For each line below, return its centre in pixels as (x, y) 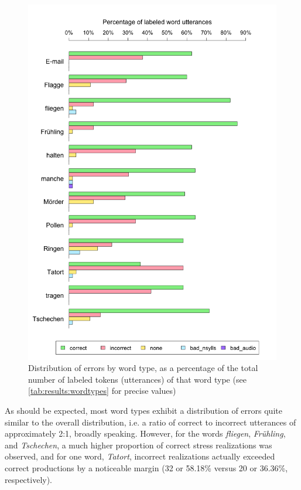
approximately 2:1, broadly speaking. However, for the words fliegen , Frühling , (145, 433)
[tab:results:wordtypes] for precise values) (102, 391)
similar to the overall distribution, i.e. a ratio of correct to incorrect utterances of (150, 422)
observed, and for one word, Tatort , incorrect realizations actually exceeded (140, 456)
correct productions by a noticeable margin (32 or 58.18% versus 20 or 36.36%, (146, 468)
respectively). (29, 479)
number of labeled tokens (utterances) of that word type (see (137, 379)
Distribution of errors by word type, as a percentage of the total (143, 368)
